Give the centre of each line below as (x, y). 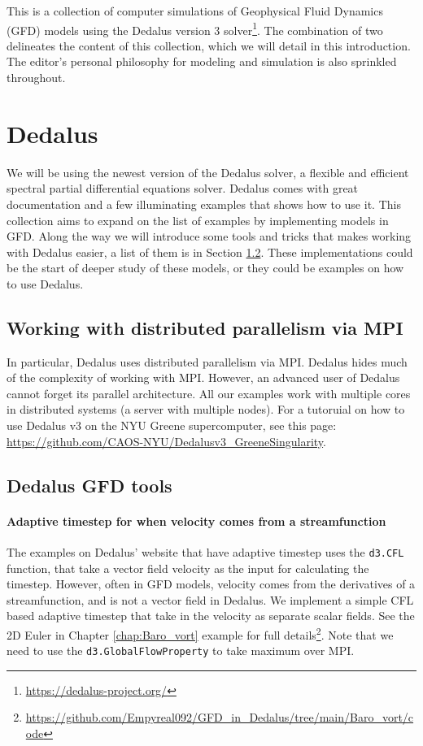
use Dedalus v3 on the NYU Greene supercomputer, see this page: (172, 425)
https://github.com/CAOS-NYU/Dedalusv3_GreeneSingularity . (166, 441)
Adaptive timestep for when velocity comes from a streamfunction (196, 520)
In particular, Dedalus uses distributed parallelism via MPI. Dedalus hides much (207, 361)
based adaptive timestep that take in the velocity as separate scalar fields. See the (211, 616)
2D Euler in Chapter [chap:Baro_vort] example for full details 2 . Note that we (200, 633)
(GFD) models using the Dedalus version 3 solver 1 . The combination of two (195, 28)
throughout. (36, 78)
